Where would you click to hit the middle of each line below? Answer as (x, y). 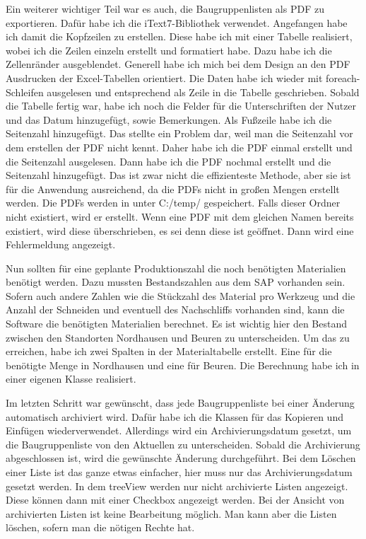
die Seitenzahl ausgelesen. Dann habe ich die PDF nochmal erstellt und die (169, 161)
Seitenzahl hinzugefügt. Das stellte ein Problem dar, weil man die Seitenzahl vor (179, 133)
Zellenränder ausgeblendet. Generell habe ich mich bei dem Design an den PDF (178, 64)
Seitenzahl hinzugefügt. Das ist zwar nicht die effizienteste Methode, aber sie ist (178, 175)
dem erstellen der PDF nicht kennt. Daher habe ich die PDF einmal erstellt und (179, 147)
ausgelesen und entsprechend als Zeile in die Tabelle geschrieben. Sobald (203, 92)
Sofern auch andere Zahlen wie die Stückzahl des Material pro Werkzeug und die (181, 295)
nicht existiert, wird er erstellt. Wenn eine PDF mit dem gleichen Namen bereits (180, 216)
